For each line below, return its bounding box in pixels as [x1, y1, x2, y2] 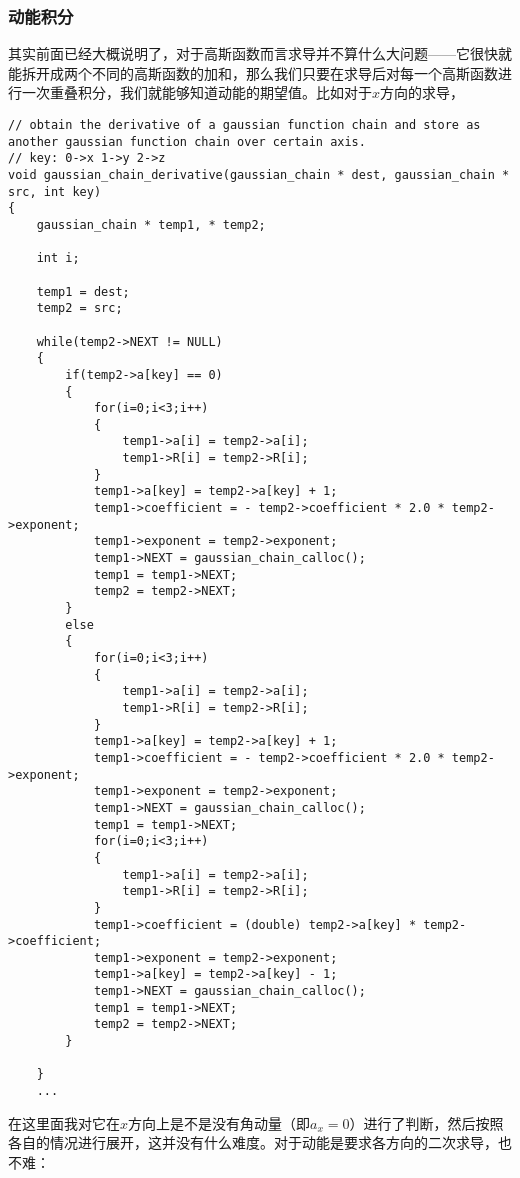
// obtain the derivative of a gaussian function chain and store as [8, 118, 481, 132]
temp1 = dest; [36, 284, 130, 299]
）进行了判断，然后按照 [349, 1112, 504, 1133]
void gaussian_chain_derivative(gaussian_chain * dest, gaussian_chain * [8, 167, 510, 182]
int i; [36, 251, 80, 266]
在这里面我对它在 [8, 1112, 120, 1133]
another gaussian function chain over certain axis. [8, 134, 366, 149]
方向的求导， [380, 82, 465, 103]
